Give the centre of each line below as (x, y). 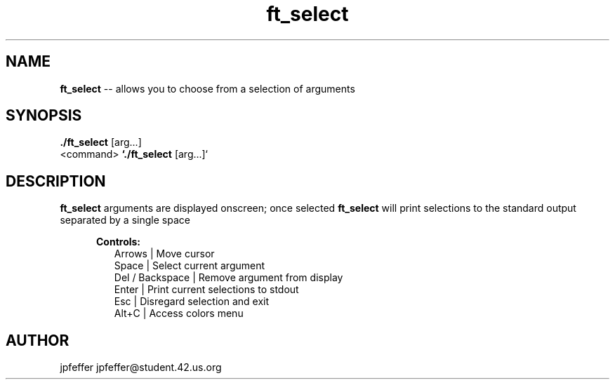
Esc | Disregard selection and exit (191, 302)
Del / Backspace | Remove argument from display (229, 278)
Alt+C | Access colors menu (179, 313)
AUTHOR (38, 340)
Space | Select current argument (190, 266)
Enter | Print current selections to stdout (206, 290)
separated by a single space (125, 220)
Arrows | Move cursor (164, 254)
